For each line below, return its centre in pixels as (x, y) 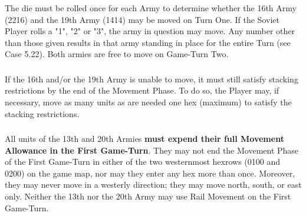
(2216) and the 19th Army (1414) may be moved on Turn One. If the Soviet (142, 19)
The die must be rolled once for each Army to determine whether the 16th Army (151, 7)
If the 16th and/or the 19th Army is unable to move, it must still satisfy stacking (152, 79)
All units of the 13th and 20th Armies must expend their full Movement (144, 139)
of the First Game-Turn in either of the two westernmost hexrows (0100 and (143, 162)
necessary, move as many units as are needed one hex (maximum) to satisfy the (148, 102)
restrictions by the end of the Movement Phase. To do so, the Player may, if (142, 90)
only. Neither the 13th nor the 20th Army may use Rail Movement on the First (148, 196)
